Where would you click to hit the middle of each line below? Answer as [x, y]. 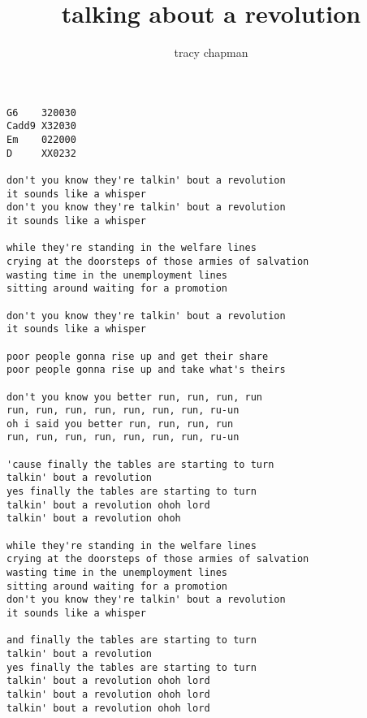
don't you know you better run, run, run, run [134, 397]
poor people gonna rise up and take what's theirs [146, 370]
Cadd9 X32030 [41, 126]
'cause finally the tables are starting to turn [140, 464]
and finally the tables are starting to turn [132, 640]
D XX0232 [41, 153]
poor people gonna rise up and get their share [138, 356]
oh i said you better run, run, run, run [120, 424]
